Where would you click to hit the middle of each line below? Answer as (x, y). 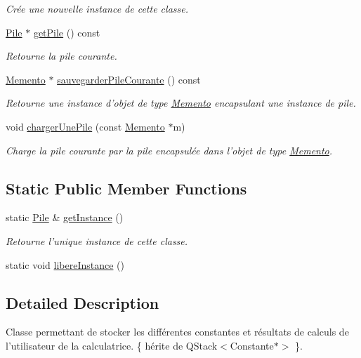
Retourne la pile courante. (61, 56)
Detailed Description (83, 302)
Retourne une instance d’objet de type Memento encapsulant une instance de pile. (181, 103)
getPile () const (67, 32)
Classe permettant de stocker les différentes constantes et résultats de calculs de (177, 332)
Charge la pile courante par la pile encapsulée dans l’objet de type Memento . (169, 150)
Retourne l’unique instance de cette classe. (97, 240)
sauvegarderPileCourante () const (129, 79)
